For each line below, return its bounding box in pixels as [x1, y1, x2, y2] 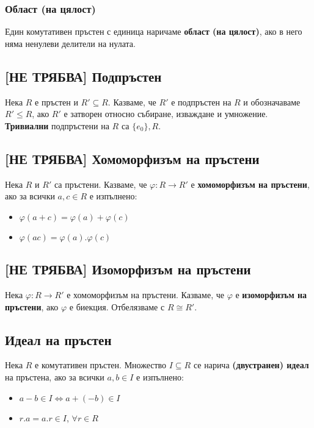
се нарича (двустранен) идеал [193, 358, 309, 371]
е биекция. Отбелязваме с [69, 300, 165, 313]
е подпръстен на [171, 95, 232, 108]
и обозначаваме [243, 95, 301, 108]
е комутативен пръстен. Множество [35, 358, 167, 371]
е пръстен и [35, 95, 78, 108]
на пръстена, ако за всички [5, 370, 104, 383]
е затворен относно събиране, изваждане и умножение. [64, 107, 268, 120]
